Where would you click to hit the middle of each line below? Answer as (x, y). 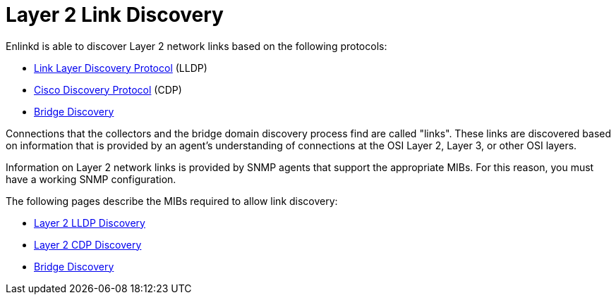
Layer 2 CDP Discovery (88, 244)
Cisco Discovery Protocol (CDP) (108, 89)
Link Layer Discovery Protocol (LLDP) (121, 68)
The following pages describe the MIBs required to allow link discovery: (172, 201)
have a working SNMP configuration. (91, 179)
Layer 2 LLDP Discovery (90, 223)
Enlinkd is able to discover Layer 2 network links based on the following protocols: (197, 46)
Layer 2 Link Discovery (115, 15)
